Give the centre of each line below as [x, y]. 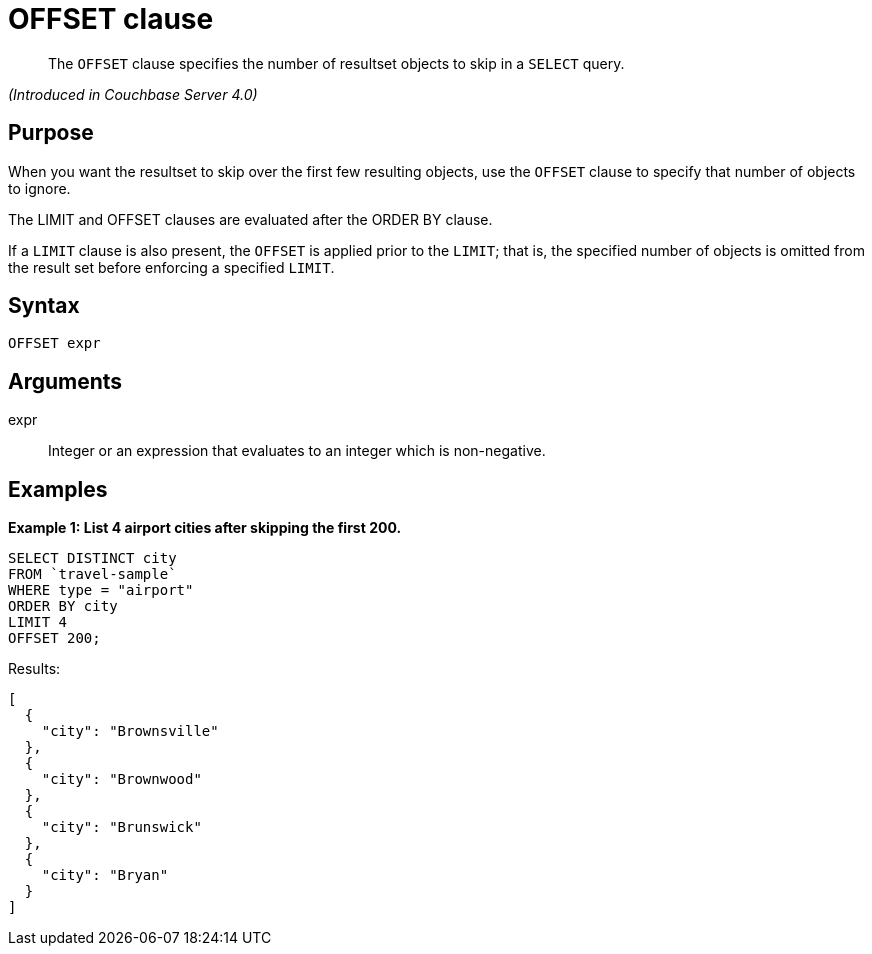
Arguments [65, 381]
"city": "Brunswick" [121, 827]
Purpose [51, 133]
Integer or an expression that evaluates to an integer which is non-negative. [297, 451]
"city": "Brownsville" [130, 731]
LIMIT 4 [38, 622]
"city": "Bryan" [105, 875]
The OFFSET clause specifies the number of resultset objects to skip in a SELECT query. [336, 63]
